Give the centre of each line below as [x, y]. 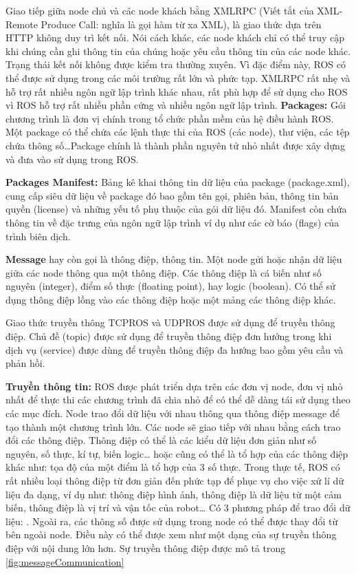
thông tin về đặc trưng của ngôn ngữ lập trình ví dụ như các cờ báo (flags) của [173, 222]
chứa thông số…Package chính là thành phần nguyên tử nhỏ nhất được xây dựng [175, 145]
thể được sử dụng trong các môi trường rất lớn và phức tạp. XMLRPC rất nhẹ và [178, 77]
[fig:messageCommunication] [65, 561]
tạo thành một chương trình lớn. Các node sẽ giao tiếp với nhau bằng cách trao [173, 426]
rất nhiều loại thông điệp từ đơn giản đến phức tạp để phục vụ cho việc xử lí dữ [175, 480]
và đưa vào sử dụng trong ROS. [72, 159]
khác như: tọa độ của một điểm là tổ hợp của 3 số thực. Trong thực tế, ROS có [173, 467]
